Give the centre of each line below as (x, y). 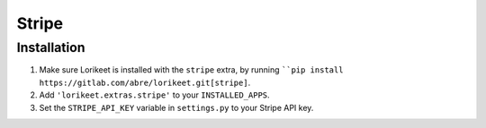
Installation (51, 47)
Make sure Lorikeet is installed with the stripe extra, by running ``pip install (191, 70)
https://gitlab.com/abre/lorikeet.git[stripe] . (145, 82)
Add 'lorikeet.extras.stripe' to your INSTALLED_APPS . (154, 95)
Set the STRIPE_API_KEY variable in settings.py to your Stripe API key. (176, 107)
